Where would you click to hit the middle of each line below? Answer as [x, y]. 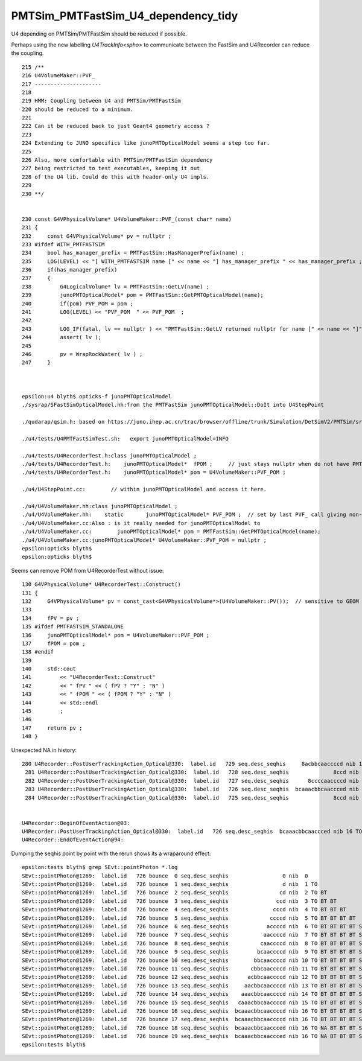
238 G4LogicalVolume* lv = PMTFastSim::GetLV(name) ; [116, 286]
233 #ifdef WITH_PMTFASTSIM [63, 244]
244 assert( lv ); [62, 337]
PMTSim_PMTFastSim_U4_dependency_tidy [125, 16]
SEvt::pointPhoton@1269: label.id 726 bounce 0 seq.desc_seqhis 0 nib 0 [165, 876]
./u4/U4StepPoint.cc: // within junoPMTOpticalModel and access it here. [144, 489]
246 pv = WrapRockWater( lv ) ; [82, 354]
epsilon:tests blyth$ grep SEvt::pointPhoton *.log [100, 867]
